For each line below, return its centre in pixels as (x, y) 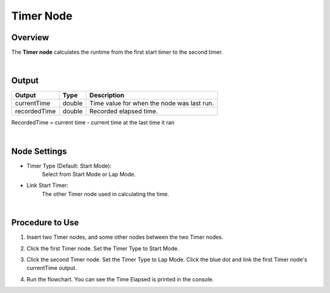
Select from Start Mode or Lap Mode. (89, 174)
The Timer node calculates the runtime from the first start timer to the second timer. (117, 52)
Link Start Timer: (47, 185)
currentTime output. (52, 268)
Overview (30, 37)
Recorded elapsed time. (124, 111)
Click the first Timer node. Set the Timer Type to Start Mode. (103, 248)
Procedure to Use (45, 223)
